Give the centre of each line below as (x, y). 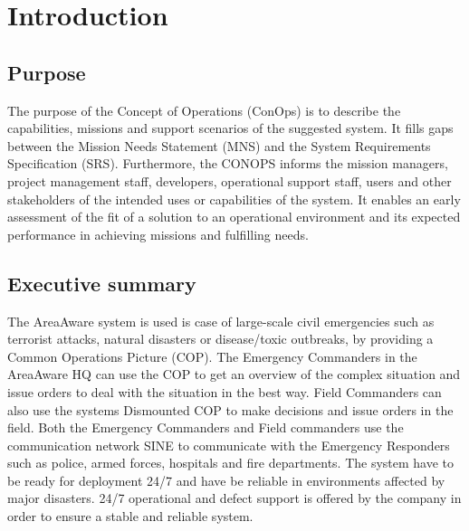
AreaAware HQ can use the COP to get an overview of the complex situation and (234, 374)
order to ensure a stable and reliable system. (130, 516)
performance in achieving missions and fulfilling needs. (158, 234)
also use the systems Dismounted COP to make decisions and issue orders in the (230, 409)
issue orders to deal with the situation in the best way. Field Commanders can (225, 391)
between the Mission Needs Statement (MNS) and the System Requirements (219, 145)
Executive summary (102, 283)
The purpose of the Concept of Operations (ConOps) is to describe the (204, 110)
